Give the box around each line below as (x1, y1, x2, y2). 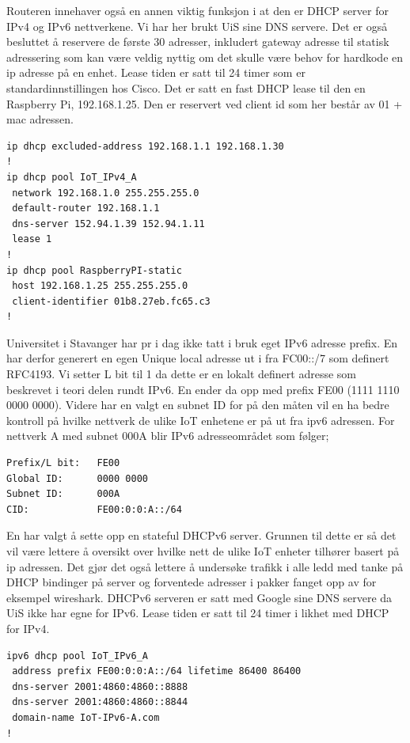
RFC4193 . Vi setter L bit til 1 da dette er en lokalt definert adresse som (6, 366, 357, 382)
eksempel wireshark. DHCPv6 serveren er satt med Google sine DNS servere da (6, 589, 393, 605)
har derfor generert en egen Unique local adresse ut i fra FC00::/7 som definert (6, 350, 389, 366)
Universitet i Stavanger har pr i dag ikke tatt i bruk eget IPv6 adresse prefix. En (6, 334, 398, 351)
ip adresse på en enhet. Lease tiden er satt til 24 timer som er (6, 64, 306, 81)
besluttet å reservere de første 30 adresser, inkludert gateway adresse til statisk (6, 33, 389, 50)
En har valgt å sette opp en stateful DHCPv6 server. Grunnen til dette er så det (6, 527, 397, 544)
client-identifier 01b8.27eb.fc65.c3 (12, 295, 211, 307)
